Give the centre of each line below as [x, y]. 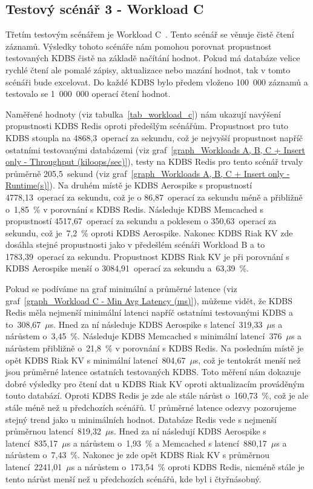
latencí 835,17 [32, 443]
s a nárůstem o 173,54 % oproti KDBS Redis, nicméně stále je [188, 466]
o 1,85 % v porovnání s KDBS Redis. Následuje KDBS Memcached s [134, 209]
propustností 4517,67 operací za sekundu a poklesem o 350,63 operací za [141, 221]
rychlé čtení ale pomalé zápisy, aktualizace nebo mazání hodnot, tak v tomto [148, 69]
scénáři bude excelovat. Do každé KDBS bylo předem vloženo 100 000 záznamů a [157, 81]
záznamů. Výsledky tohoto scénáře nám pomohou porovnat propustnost [139, 46]
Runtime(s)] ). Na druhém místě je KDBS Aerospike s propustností [129, 185]
